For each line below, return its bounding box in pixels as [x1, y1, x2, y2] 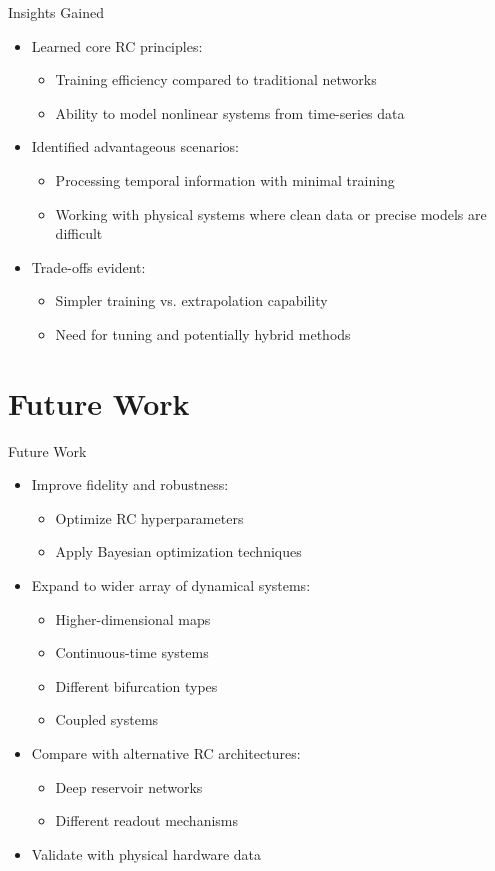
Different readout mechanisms [55, 810, 238, 831]
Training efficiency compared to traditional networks [55, 69, 377, 90]
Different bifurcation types [55, 675, 218, 696]
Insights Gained [8, 2, 104, 22]
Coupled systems [55, 709, 159, 730]
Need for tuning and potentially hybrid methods [55, 323, 351, 344]
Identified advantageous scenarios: [31, 136, 239, 157]
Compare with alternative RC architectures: [31, 743, 301, 763]
